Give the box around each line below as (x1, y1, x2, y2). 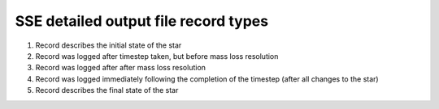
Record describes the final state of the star (35, 86, 179, 95)
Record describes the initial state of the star (35, 40, 182, 50)
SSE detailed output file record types (15, 12, 268, 30)
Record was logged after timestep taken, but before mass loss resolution (35, 51, 279, 61)
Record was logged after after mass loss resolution (35, 63, 206, 73)
